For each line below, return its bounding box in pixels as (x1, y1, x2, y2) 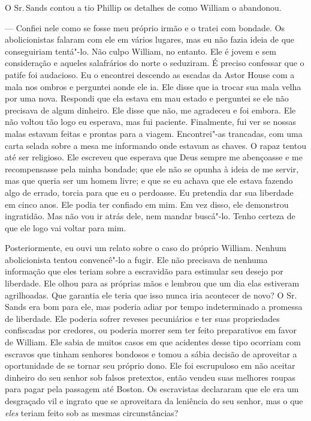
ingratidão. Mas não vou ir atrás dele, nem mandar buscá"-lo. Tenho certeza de (5, 210, 295, 222)
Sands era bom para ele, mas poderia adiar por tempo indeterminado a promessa (5, 300, 303, 313)
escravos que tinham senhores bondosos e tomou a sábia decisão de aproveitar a (5, 347, 297, 360)
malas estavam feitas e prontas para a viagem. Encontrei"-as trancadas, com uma (5, 127, 303, 139)
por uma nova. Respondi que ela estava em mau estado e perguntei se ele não (5, 92, 289, 104)
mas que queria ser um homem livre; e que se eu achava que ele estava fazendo (5, 174, 293, 187)
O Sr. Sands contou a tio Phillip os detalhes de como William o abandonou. (5, 1, 282, 13)
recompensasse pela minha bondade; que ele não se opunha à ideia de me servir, (5, 162, 299, 175)
